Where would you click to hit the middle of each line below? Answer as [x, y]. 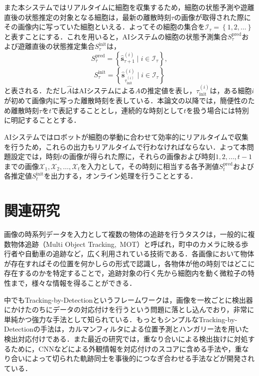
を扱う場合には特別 [217, 110]
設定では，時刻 [35, 156]
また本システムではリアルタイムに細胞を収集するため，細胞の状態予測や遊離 [129, 7]
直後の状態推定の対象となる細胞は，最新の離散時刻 [88, 17]
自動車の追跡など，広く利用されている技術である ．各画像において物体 [139, 254]
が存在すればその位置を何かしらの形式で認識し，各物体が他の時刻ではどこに [129, 263]
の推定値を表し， [168, 90]
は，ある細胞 [231, 90]
